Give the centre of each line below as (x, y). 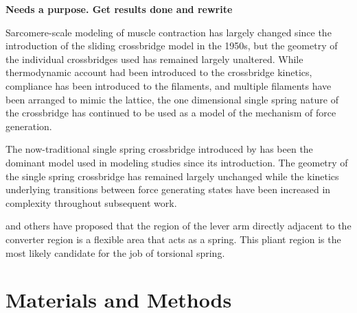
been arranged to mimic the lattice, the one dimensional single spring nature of (172, 99)
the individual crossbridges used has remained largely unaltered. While (154, 59)
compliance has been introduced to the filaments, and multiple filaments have (169, 85)
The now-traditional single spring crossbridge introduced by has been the (159, 149)
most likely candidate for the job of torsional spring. (115, 252)
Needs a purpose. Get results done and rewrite (119, 9)
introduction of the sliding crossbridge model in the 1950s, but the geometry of (172, 46)
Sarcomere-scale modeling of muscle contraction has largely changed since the (169, 32)
